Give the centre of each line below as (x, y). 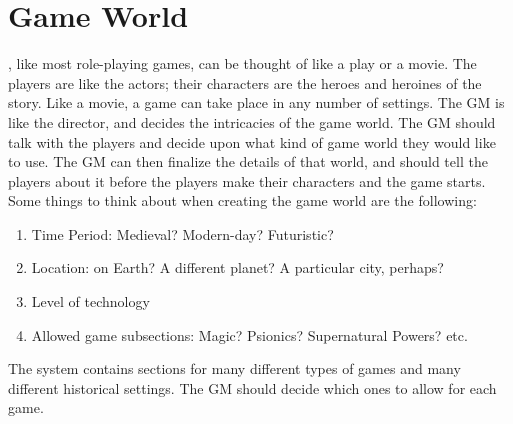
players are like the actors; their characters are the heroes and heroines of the (245, 82)
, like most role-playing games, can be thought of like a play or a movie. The (242, 63)
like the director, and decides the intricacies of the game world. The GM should (252, 121)
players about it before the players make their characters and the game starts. (247, 180)
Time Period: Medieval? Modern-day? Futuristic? (182, 233)
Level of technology (90, 301)
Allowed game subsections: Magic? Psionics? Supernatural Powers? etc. (249, 334)
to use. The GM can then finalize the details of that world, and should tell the (248, 161)
